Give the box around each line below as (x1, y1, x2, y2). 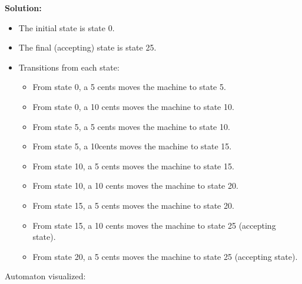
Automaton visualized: (5, 270, 86, 282)
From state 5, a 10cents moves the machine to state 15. (32, 140, 232, 152)
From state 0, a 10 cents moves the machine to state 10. (32, 100, 234, 112)
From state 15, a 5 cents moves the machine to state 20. (32, 199, 234, 211)
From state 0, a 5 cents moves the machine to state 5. (32, 81, 226, 93)
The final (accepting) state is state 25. (18, 41, 157, 54)
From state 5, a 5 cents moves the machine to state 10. (32, 120, 230, 132)
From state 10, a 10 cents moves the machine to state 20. (32, 179, 238, 192)
